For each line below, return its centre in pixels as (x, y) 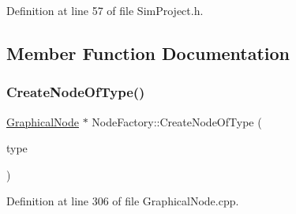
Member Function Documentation (148, 53)
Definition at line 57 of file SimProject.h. (105, 10)
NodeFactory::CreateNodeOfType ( (177, 121)
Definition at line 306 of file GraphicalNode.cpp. (123, 201)
